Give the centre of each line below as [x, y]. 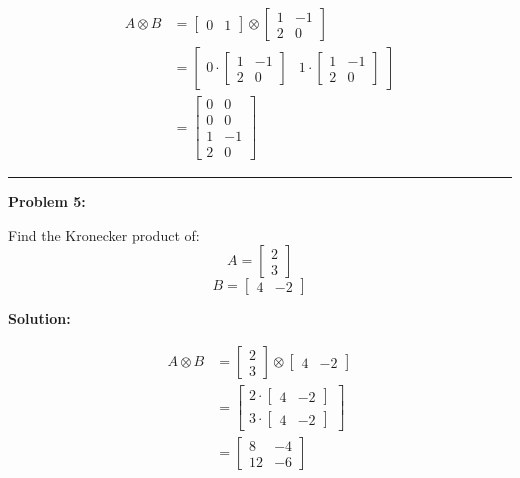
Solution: [39, 318]
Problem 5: [47, 201]
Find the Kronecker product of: [104, 234]
